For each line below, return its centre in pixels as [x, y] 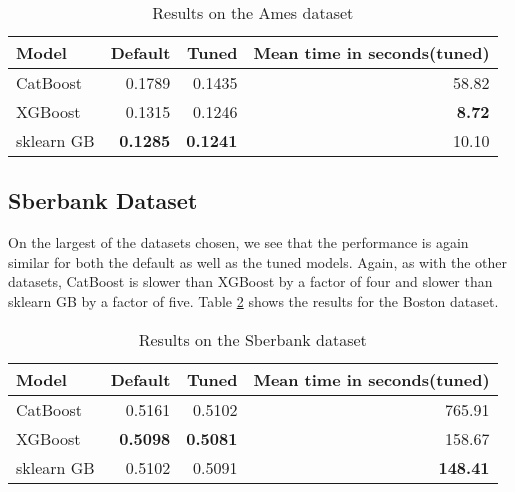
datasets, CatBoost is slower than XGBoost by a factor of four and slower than [250, 281]
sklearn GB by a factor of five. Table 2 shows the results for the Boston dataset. [253, 300]
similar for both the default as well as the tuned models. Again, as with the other [258, 261]
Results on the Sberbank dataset [252, 339]
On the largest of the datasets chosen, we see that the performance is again [238, 242]
